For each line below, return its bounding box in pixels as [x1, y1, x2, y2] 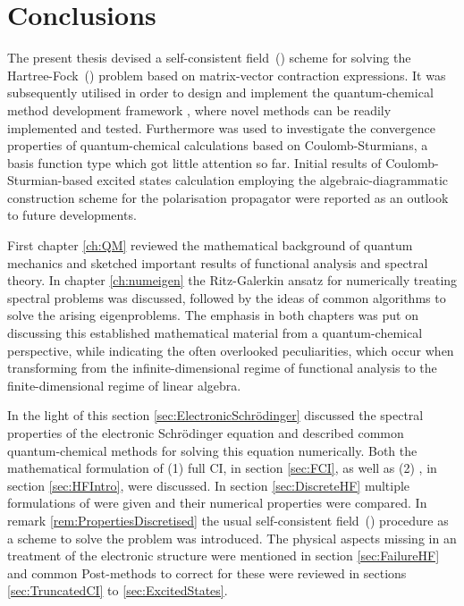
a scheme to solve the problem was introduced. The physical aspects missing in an [7, 528, 457, 547]
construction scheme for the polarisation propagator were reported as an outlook [7, 188, 449, 206]
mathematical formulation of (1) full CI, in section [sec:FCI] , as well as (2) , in [7, 459, 437, 477]
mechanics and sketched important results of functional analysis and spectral [7, 253, 428, 272]
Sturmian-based [7, 171, 93, 189]
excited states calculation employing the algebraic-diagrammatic [97, 171, 449, 189]
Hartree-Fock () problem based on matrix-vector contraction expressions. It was [7, 65, 446, 84]
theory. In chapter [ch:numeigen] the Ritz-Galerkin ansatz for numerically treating [7, 271, 458, 290]
